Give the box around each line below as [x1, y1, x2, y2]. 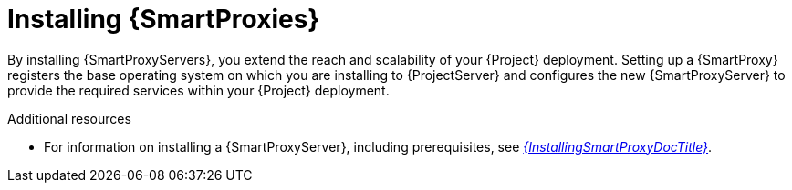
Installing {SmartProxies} [7, 4, 320, 35]
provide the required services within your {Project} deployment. [7, 82, 390, 98]
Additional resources [7, 110, 131, 126]
